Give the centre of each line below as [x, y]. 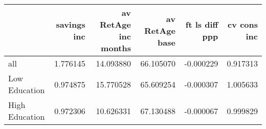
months [116, 48]
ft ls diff [202, 24]
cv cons [243, 24]
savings [71, 24]
